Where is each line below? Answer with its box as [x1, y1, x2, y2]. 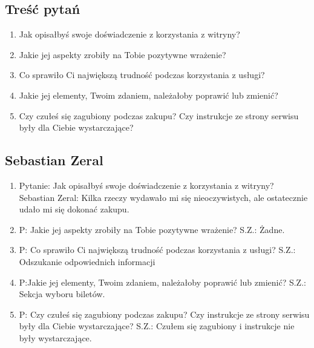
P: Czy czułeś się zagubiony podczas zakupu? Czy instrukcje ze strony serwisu [19, 307, 310, 320]
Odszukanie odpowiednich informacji [19, 255, 155, 268]
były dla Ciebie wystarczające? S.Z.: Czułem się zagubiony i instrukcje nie [19, 320, 295, 332]
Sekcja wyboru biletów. [19, 287, 105, 300]
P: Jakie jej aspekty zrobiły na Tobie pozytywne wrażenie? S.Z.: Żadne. [19, 223, 285, 235]
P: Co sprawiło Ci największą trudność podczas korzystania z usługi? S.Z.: [19, 243, 296, 256]
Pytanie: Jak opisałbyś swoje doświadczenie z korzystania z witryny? [19, 179, 274, 191]
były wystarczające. [19, 331, 92, 344]
